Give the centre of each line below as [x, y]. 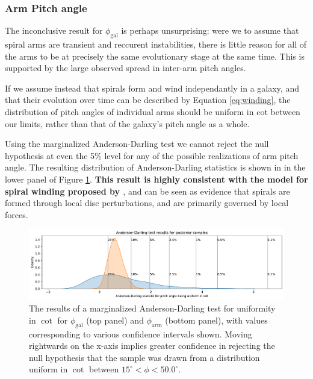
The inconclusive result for [54, 30]
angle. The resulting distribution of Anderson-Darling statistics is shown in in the [155, 167]
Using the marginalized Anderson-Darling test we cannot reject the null [137, 144]
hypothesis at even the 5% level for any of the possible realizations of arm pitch [152, 155]
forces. [17, 214]
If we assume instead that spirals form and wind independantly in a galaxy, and [152, 88]
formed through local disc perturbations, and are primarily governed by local [147, 203]
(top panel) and [115, 320]
